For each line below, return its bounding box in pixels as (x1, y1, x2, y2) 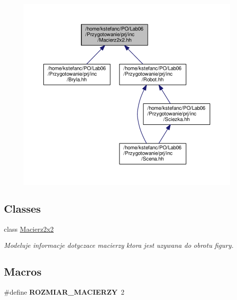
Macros (4, 264, 41, 279)
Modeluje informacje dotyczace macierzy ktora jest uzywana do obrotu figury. (4, 240, 234, 250)
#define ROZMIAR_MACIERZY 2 (4, 287, 124, 297)
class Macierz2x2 (4, 223, 54, 234)
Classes (4, 200, 41, 216)
